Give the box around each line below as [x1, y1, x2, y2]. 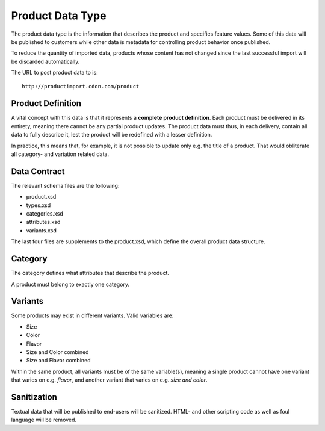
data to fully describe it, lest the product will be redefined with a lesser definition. [11, 131, 212, 138]
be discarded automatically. [11, 58, 80, 65]
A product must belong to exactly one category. [11, 281, 129, 288]
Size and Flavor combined [26, 357, 91, 364]
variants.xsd [26, 226, 57, 234]
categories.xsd [26, 210, 63, 217]
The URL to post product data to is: [11, 69, 99, 76]
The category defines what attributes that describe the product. [11, 270, 170, 277]
